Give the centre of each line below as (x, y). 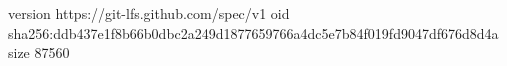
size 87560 (39, 52)
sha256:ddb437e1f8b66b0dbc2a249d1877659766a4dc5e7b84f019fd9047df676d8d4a (253, 32)
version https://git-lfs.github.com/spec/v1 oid (149, 13)
